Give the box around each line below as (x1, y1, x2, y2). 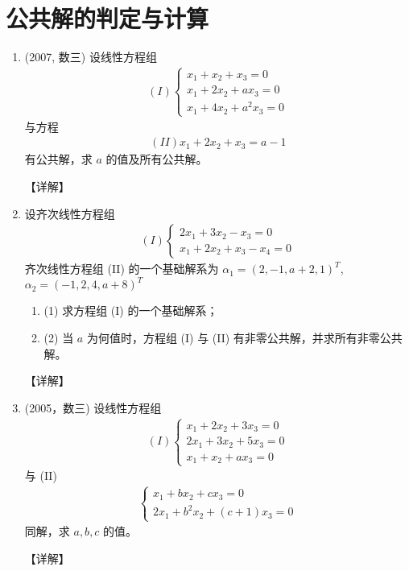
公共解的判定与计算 (6, 2, 209, 35)
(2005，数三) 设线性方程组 (24, 399, 162, 416)
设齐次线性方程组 (24, 205, 115, 221)
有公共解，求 (24, 151, 93, 168)
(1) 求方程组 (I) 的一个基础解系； (43, 302, 218, 319)
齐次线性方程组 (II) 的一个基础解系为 (24, 260, 219, 277)
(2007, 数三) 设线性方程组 (24, 48, 157, 65)
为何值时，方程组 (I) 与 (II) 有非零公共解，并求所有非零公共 (86, 329, 403, 345)
